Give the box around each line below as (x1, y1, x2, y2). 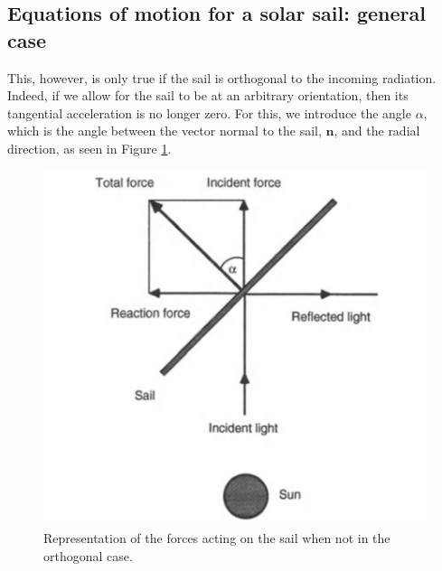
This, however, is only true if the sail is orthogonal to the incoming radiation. (7, 68, 437, 87)
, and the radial (334, 121, 420, 140)
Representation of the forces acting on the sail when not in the (43, 529, 390, 548)
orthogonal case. (43, 546, 133, 565)
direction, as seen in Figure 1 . (7, 138, 172, 157)
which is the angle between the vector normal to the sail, (7, 121, 322, 140)
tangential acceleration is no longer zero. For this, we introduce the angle (7, 103, 411, 122)
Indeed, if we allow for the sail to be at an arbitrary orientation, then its (7, 86, 409, 105)
